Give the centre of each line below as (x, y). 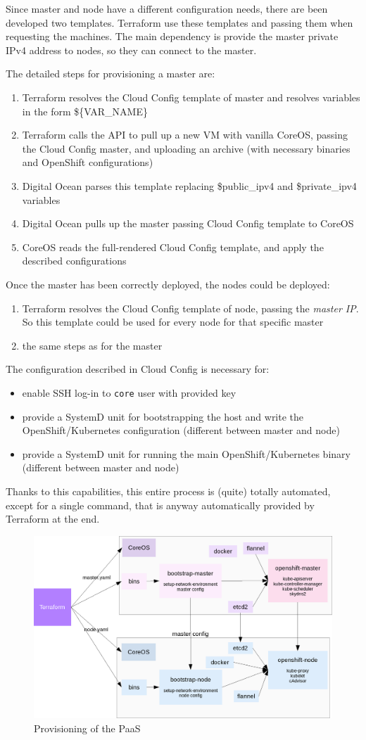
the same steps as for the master (92, 345)
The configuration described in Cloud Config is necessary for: (138, 369)
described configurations (74, 261)
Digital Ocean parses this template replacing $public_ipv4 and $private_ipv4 (189, 185)
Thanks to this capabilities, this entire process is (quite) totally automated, (168, 491)
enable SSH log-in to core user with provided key (129, 392)
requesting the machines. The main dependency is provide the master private (172, 36)
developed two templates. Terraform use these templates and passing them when (179, 22)
